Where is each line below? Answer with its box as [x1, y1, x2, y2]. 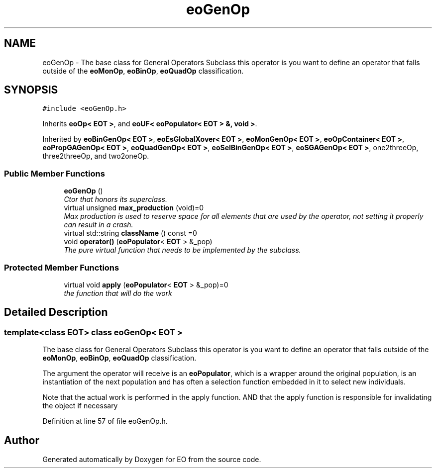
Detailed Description [4, 306, 108, 319]
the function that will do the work [64, 288, 172, 297]
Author [4, 434, 39, 447]
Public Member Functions [4, 168, 105, 179]
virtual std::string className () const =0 [64, 229, 197, 238]
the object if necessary [42, 401, 118, 410]
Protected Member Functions [4, 262, 119, 273]
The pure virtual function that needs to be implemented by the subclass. [64, 246, 301, 255]
